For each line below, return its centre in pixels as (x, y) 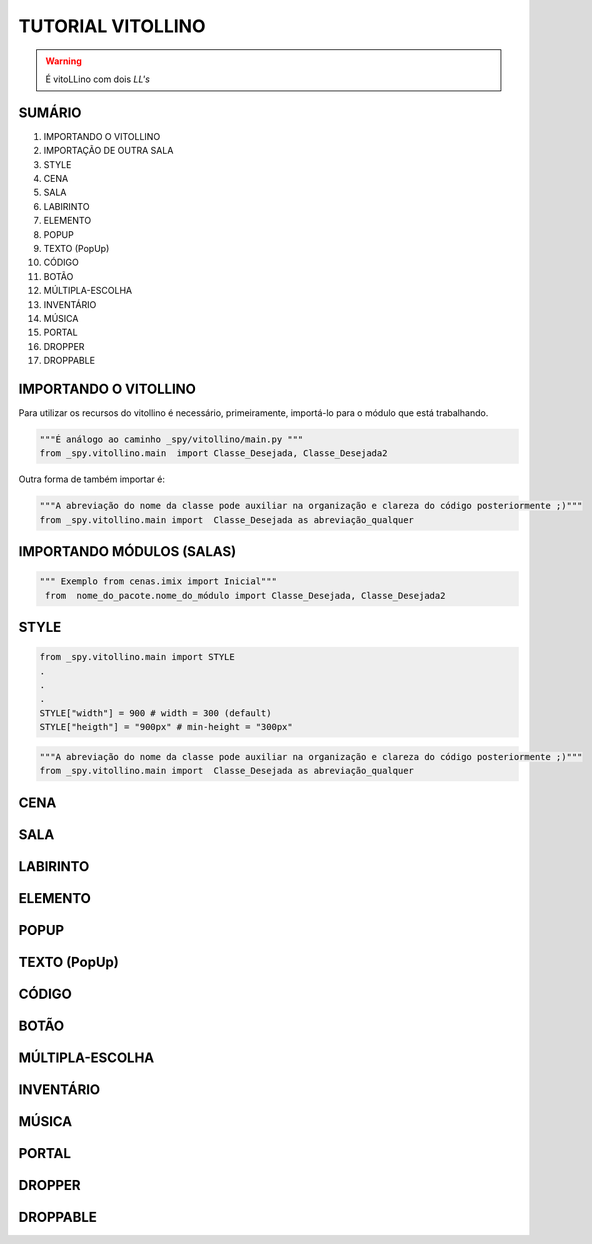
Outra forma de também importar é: (91, 479)
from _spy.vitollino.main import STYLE (137, 657)
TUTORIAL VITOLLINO (112, 26)
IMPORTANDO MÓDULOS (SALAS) (127, 551)
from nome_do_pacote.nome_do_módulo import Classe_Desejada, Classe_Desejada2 (245, 595)
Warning (63, 61)
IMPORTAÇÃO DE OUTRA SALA (108, 151)
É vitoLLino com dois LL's (97, 79)
